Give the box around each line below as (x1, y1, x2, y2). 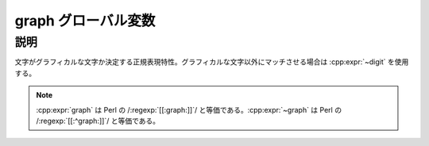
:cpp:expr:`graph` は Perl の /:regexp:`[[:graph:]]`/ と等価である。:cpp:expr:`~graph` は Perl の (36, 105, 342, 114)
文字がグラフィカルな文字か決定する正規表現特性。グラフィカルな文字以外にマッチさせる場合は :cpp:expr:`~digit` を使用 (14, 57, 409, 67)
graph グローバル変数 (14, 12, 156, 29)
